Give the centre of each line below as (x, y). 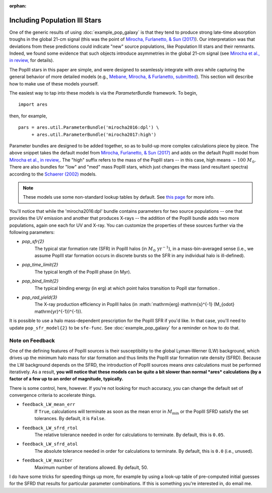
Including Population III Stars (55, 20)
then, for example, (28, 116)
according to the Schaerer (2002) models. (53, 174)
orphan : (18, 6)
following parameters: (32, 232)
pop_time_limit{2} (40, 265)
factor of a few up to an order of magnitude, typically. (66, 379)
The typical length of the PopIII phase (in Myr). (83, 272)
